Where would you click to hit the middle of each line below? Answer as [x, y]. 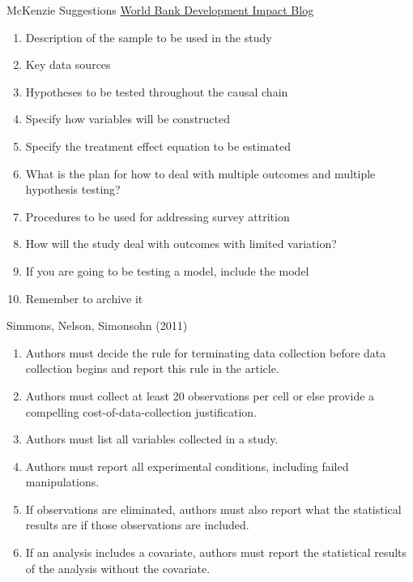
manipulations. [62, 482]
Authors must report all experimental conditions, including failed [187, 466]
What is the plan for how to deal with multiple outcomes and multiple [200, 173]
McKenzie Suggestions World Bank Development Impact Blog [160, 10]
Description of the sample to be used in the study [149, 37]
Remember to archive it [84, 298]
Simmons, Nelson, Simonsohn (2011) [97, 325]
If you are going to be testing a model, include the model [167, 270]
